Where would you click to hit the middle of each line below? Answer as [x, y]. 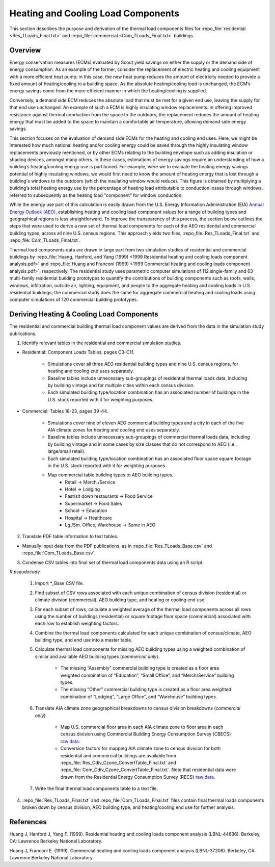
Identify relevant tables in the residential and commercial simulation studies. [102, 343]
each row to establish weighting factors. [77, 623]
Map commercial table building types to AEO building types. [111, 475]
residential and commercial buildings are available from [118, 755]
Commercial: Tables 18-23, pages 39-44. [65, 411]
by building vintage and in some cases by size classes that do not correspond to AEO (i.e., [142, 444]
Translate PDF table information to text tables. [70, 537]
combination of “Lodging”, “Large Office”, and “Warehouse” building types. [139, 697]
